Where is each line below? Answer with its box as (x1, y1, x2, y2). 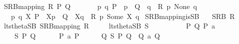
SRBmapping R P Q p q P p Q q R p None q (4, 1, 197, 11)
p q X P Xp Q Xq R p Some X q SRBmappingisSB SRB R (11, 10, 235, 21)
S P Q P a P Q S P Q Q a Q (14, 30, 160, 40)
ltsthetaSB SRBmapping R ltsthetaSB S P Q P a (4, 20, 215, 31)
